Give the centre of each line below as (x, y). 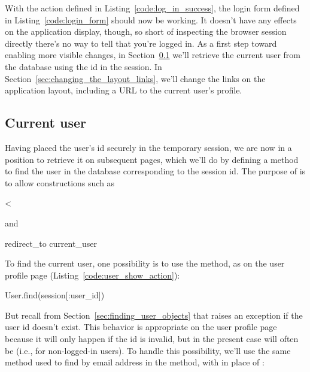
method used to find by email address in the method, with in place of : (135, 362)
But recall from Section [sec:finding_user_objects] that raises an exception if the (154, 315)
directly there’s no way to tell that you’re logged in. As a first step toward (141, 43)
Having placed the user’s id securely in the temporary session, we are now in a (148, 147)
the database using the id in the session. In (83, 66)
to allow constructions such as (60, 182)
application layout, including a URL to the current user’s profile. (124, 90)
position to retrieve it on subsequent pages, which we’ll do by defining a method (152, 159)
